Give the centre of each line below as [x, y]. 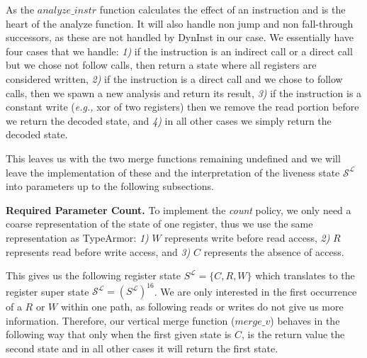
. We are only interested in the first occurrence [255, 291]
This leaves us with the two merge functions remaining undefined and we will [173, 158]
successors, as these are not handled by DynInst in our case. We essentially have [180, 37]
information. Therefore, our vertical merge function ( [120, 320]
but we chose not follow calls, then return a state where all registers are [161, 65]
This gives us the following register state [93, 275]
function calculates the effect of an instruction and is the [222, 9]
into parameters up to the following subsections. [110, 186]
